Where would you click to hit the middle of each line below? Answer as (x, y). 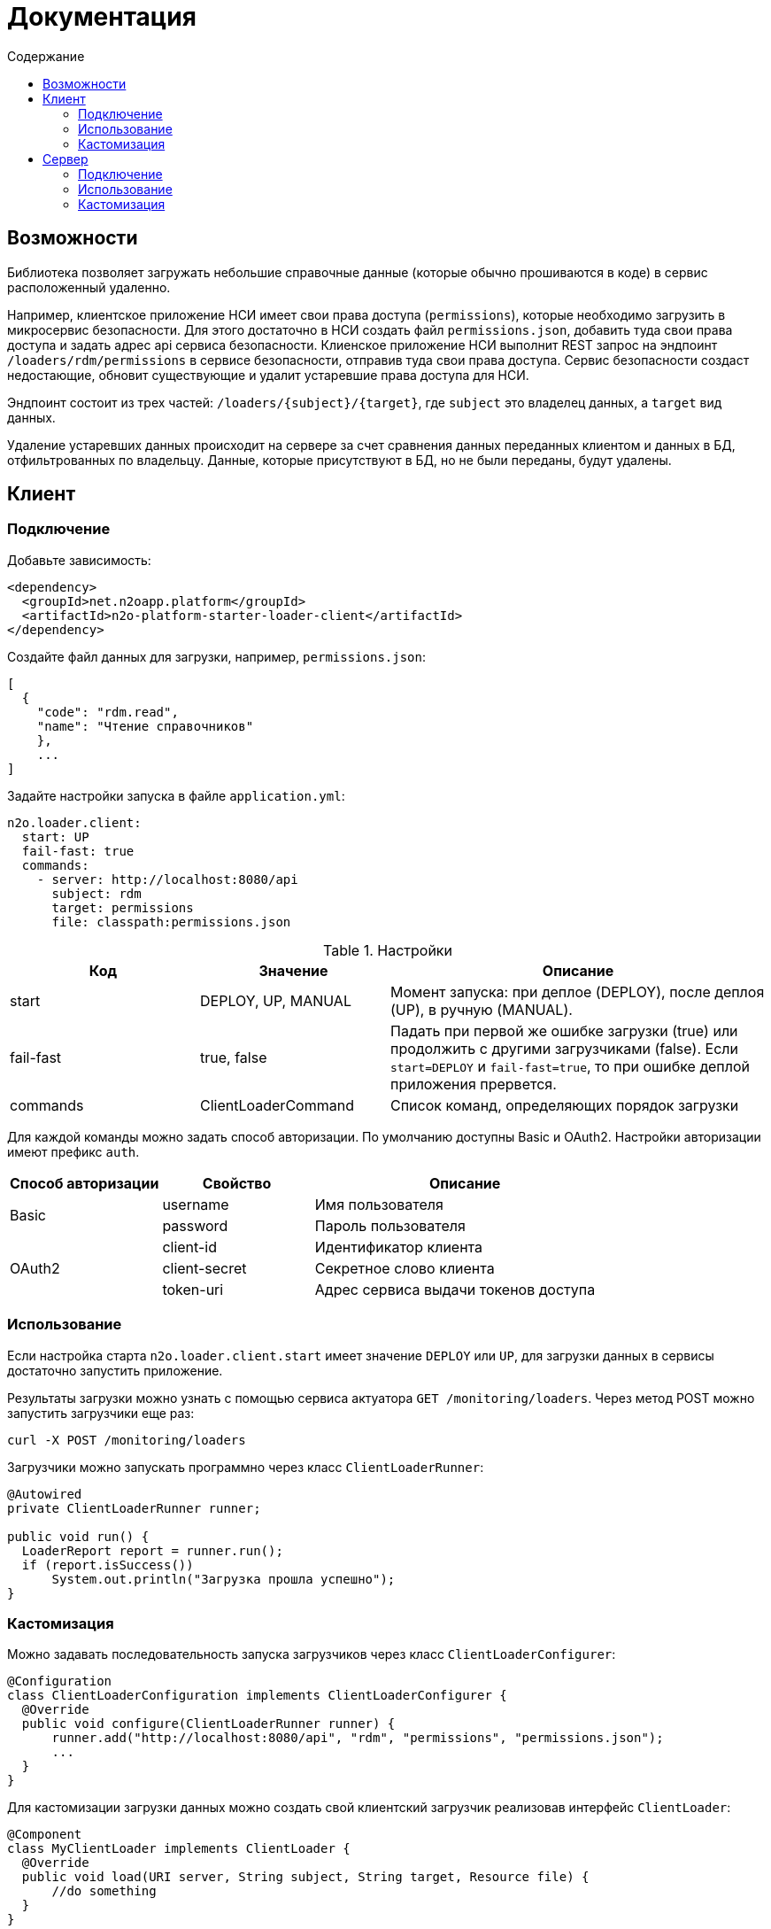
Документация (102, 17)
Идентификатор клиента (399, 1247)
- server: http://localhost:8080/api (167, 879)
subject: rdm (96, 893)
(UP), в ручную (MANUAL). (482, 1009)
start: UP (55, 837)
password (195, 1225)
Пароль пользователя (390, 1225)
